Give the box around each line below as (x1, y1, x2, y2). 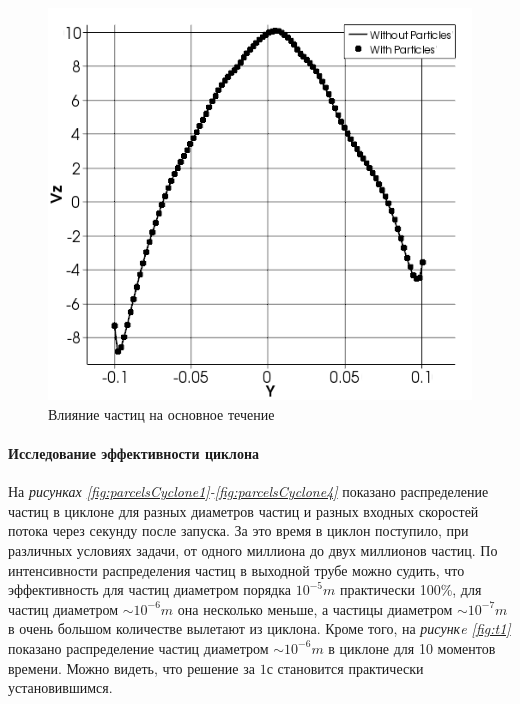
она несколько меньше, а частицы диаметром (177, 598, 453, 619)
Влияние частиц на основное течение (48, 403, 275, 424)
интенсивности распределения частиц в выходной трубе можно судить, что (8, 559, 465, 580)
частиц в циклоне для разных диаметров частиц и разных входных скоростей (8, 500, 479, 521)
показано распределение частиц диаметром (8, 637, 269, 658)
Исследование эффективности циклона (8, 443, 260, 464)
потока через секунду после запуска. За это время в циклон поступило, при (8, 520, 469, 541)
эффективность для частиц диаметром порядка (8, 579, 292, 600)
